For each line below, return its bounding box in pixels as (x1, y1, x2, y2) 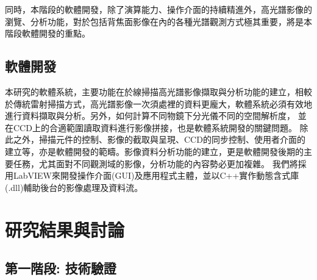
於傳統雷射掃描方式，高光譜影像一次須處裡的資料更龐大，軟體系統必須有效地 (5, 97, 312, 110)
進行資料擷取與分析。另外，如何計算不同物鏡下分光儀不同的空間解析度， (5, 109, 295, 122)
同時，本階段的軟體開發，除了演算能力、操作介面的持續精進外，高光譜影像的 (5, 3, 312, 15)
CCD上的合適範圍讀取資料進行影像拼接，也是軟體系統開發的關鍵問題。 (13, 121, 297, 134)
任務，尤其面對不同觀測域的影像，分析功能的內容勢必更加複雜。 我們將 (13, 157, 298, 170)
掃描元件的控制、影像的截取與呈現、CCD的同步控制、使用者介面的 (38, 133, 305, 146)
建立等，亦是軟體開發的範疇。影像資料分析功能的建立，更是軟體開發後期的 (5, 145, 304, 157)
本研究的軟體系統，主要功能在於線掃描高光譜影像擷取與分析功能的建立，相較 (5, 85, 312, 98)
